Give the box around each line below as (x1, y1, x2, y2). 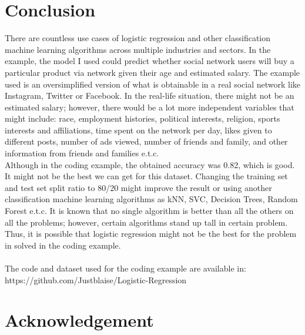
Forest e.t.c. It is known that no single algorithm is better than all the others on (5, 205, 294, 217)
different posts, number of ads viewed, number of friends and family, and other (5, 135, 288, 148)
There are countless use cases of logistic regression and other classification (5, 32, 271, 44)
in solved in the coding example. (5, 239, 121, 251)
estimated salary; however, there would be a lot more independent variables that (5, 101, 294, 113)
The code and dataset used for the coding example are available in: (5, 262, 246, 274)
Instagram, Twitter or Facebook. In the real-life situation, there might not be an (5, 89, 294, 102)
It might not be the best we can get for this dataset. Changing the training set (5, 170, 288, 182)
